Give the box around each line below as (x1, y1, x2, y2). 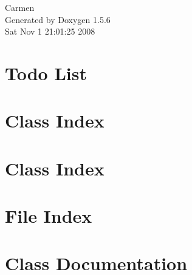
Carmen (5, 1, 35, 13)
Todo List (5, 60, 87, 85)
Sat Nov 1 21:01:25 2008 (5, 25, 95, 38)
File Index (5, 203, 92, 228)
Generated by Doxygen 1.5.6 (5, 13, 111, 25)
